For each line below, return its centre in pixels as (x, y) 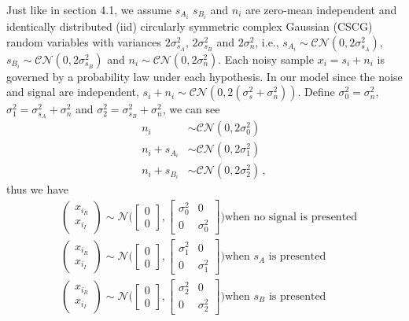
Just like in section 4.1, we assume (89, 9)
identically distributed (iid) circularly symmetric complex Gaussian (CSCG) (190, 26)
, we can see (191, 109)
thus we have (38, 189)
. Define (316, 92)
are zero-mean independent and (321, 9)
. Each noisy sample (266, 59)
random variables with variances (84, 41)
